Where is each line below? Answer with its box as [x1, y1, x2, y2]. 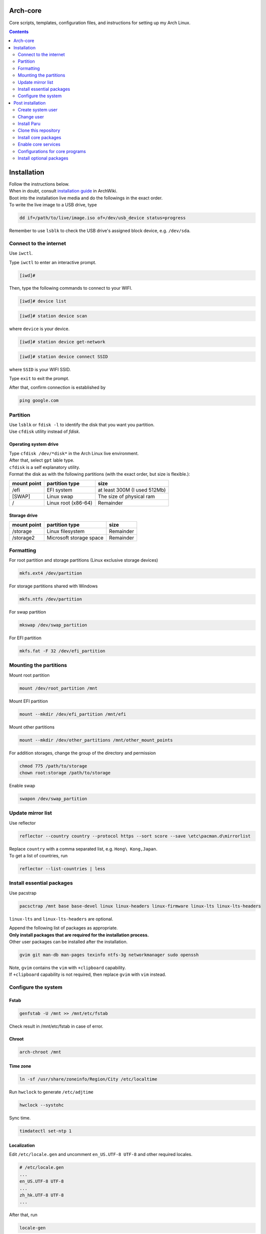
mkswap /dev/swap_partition [19, 622, 87, 628]
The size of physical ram [98, 493, 155, 500]
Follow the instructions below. [9, 181, 70, 187]
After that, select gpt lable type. [9, 457, 75, 463]
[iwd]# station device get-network [19, 339, 105, 345]
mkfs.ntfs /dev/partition [19, 596, 82, 602]
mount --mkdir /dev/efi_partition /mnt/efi [19, 711, 127, 717]
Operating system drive [9, 441, 59, 447]
